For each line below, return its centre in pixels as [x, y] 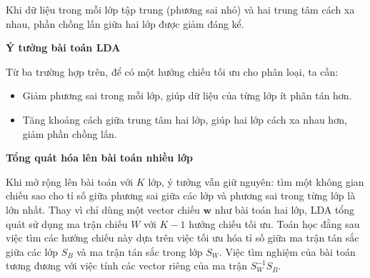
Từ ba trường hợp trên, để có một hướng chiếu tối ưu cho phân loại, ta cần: [172, 71]
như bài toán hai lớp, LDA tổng [285, 209]
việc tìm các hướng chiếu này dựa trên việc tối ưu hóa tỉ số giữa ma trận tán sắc [182, 238]
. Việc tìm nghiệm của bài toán [287, 251]
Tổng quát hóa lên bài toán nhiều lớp [100, 158]
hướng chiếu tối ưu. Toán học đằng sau [274, 223]
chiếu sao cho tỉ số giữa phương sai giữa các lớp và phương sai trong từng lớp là [181, 195]
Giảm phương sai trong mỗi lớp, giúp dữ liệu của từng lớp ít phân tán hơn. [187, 95]
